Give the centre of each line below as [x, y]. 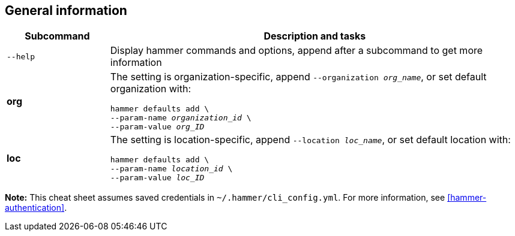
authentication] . [36, 208]
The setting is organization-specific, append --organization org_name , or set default [298, 77]
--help [21, 56]
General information [66, 10]
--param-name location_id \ [171, 169]
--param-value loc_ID [157, 178]
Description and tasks [315, 36]
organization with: [151, 89]
